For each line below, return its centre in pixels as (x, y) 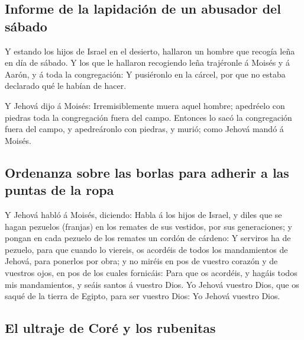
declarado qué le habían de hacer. (66, 86)
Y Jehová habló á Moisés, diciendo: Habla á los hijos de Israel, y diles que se (143, 214)
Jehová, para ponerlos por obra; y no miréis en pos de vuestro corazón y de (141, 261)
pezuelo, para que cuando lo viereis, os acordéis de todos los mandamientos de (146, 249)
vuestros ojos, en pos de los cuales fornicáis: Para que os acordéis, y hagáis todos (151, 272)
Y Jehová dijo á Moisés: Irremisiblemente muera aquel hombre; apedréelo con (145, 105)
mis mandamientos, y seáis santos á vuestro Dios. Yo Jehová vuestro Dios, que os (152, 284)
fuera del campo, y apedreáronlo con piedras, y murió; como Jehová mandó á (144, 129)
